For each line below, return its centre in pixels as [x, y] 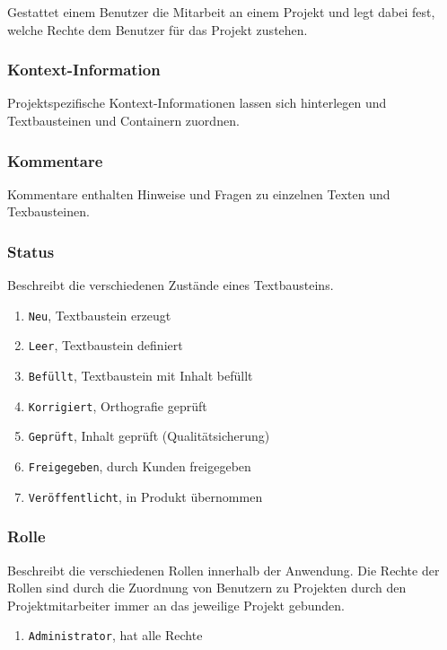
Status [31, 251]
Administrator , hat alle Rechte [115, 635]
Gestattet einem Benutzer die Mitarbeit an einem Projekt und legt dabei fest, [221, 12]
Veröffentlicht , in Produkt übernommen [145, 496]
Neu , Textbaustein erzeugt [100, 315]
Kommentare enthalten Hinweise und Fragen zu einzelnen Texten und [199, 193]
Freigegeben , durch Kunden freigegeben [140, 466]
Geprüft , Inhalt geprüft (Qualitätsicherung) [149, 436]
